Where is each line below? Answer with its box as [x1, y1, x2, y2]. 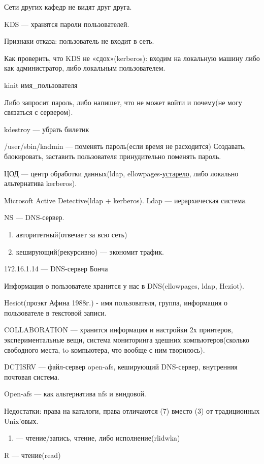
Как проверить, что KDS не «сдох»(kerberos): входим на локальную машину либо [4, 52, 260, 63]
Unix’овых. [4, 415, 39, 426]
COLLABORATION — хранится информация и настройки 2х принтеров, [4, 324, 233, 335]
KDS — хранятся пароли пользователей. [4, 18, 129, 29]
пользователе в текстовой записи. [4, 307, 107, 318]
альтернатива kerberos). [4, 178, 77, 189]
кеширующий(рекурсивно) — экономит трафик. [16, 246, 164, 257]
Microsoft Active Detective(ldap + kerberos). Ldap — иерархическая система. [4, 195, 247, 205]
